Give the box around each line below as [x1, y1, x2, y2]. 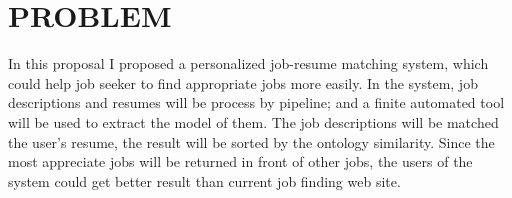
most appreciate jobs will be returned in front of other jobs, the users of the [8, 151, 473, 172]
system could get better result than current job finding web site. [8, 170, 401, 191]
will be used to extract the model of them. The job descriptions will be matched [8, 111, 499, 132]
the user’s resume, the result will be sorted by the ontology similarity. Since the [8, 131, 495, 152]
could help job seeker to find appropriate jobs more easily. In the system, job [8, 72, 478, 93]
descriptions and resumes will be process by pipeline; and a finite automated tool [8, 92, 505, 113]
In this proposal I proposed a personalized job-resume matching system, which [8, 53, 489, 74]
